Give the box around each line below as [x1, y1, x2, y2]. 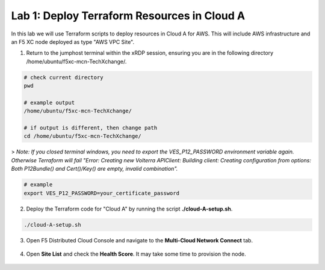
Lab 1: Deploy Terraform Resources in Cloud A [11, 9, 246, 22]
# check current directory [23, 74, 104, 81]
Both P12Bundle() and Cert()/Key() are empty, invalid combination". [11, 165, 178, 173]
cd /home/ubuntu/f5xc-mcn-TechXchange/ [23, 133, 141, 140]
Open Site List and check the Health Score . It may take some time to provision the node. [26, 250, 246, 257]
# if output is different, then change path [23, 124, 158, 132]
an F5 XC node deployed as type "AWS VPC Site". [11, 38, 135, 45]
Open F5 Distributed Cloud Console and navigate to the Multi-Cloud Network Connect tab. [26, 236, 253, 244]
